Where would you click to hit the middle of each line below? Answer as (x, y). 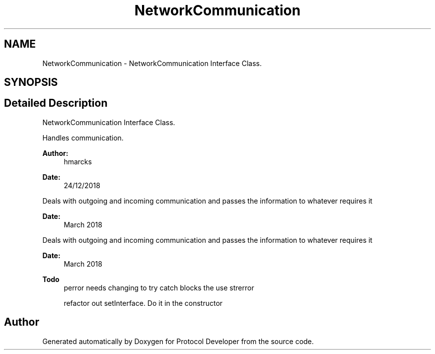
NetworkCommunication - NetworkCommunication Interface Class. (152, 63)
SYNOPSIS (31, 82)
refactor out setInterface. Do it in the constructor (143, 303)
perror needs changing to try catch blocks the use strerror (159, 287)
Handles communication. (83, 138)
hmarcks (78, 161)
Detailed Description (56, 103)
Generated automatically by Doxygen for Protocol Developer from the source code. (178, 341)
